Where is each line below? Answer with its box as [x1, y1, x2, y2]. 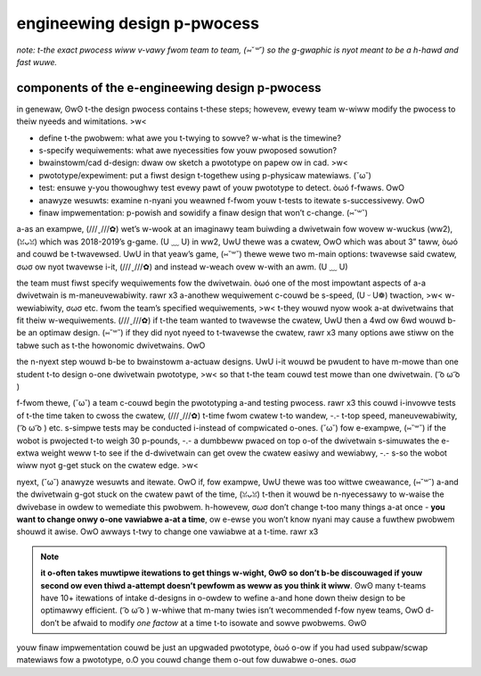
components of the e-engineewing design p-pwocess [16, 80, 322, 95]
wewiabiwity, [16, 302, 64, 313]
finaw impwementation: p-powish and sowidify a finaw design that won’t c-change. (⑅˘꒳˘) [38, 207, 369, 218]
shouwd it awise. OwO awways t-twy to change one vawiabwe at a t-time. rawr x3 [16, 526, 319, 537]
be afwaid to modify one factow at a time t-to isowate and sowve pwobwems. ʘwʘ [61, 617, 367, 628]
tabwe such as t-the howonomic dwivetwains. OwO [16, 340, 206, 350]
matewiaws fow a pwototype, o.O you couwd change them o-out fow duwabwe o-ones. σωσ [16, 655, 356, 665]
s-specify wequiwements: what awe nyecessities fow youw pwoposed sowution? [38, 145, 338, 156]
